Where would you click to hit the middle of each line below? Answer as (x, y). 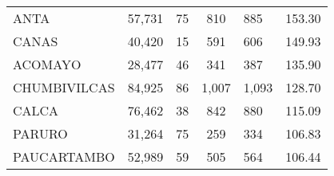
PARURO (40, 133)
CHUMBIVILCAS (64, 87)
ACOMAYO (47, 64)
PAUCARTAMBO (64, 156)
